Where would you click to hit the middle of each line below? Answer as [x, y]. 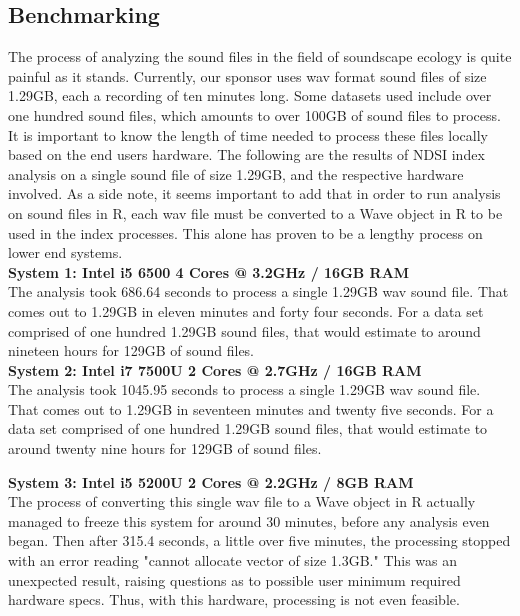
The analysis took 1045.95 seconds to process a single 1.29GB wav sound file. [244, 389]
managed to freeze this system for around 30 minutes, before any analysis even [249, 520]
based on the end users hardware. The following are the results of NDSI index [246, 154]
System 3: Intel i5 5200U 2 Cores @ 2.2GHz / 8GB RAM [211, 481]
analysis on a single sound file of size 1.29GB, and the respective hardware [236, 173]
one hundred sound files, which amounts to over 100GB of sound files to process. [254, 114]
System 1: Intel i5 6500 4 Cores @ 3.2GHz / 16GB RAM [209, 271]
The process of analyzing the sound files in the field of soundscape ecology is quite [260, 56]
